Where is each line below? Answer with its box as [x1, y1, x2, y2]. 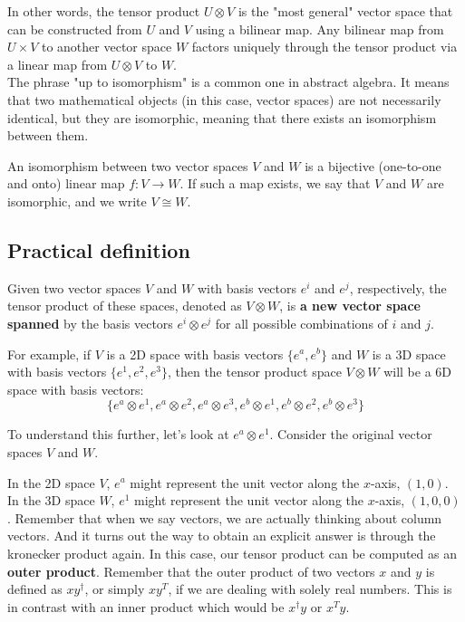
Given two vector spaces [7, 278, 141, 297]
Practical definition [7, 235, 190, 263]
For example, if [7, 344, 92, 363]
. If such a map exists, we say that [179, 174, 371, 193]
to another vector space [41, 37, 172, 56]
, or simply [84, 579, 145, 598]
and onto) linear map [7, 174, 125, 193]
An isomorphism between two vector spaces [7, 156, 248, 175]
